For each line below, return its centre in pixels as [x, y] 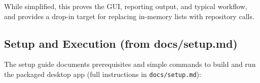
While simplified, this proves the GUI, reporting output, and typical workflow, [126, 6]
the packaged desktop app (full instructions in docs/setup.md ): [103, 74]
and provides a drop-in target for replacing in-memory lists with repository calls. [129, 16]
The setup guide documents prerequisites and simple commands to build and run [130, 64]
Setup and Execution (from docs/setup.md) [121, 43]
